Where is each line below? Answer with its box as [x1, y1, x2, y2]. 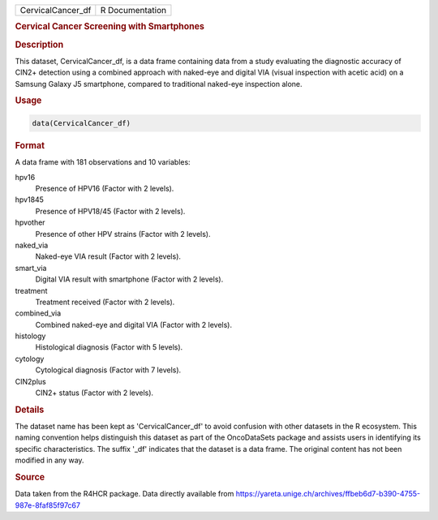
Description [15, 39, 64, 50]
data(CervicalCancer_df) [32, 118, 131, 127]
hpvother [15, 217, 45, 227]
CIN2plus [15, 376, 46, 386]
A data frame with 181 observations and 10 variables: [15, 157, 191, 167]
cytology [15, 354, 45, 363]
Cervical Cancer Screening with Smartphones [15, 21, 204, 32]
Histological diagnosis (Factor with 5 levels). [35, 342, 183, 352]
